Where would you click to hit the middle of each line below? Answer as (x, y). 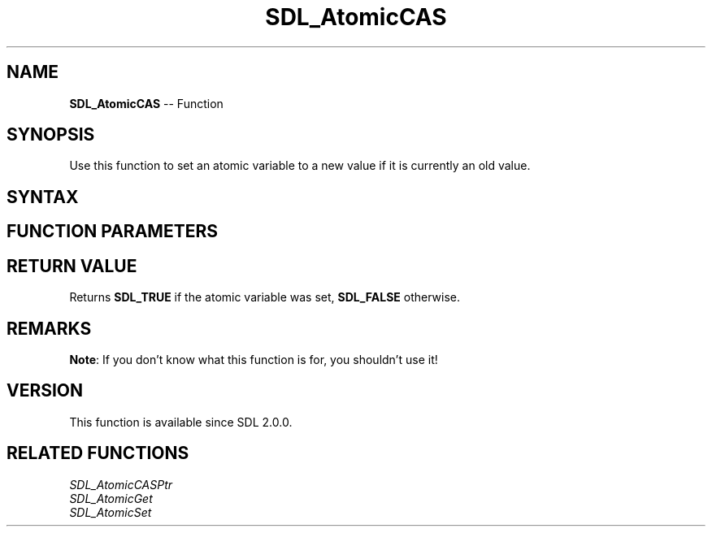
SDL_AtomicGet (111, 498)
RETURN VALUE (72, 266)
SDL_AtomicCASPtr (121, 484)
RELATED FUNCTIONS (98, 453)
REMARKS (49, 328)
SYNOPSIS (51, 135)
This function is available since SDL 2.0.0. (181, 422)
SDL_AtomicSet (111, 512)
